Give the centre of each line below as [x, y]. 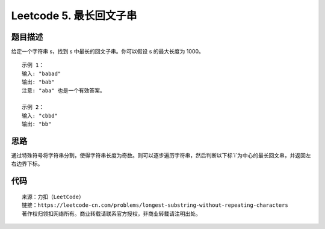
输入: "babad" [42, 73]
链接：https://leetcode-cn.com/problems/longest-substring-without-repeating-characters [155, 205]
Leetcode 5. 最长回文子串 [74, 16]
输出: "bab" [39, 82]
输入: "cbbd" [40, 115]
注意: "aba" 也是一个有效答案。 [63, 90]
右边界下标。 [27, 164]
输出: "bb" [37, 124]
